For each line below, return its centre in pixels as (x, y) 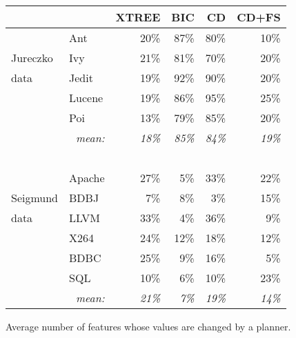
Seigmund (35, 198)
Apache (87, 178)
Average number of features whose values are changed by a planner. (148, 326)
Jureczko (32, 58)
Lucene (86, 98)
